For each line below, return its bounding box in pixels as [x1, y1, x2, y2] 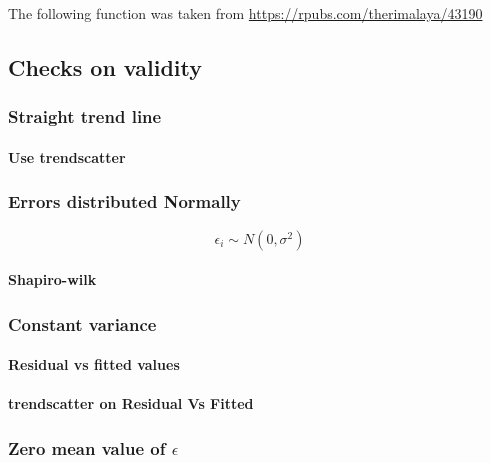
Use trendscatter [8, 146, 126, 167]
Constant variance [8, 311, 157, 336]
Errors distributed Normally [8, 189, 241, 214]
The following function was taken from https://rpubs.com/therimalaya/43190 [8, 3, 483, 23]
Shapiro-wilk [8, 269, 97, 290]
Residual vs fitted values [8, 354, 180, 375]
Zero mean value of [8, 435, 166, 460]
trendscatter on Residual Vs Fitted [8, 393, 254, 414]
